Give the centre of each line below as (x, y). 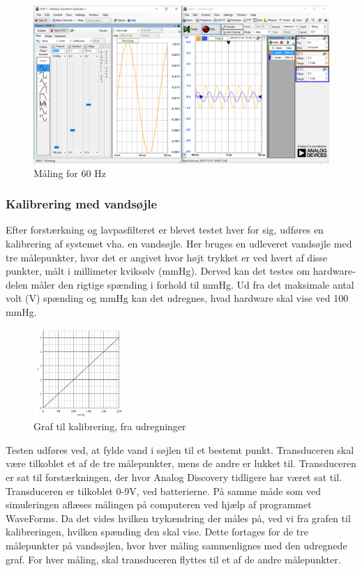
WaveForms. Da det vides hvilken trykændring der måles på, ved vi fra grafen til (178, 518)
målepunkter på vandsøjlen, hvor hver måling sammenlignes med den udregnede (176, 545)
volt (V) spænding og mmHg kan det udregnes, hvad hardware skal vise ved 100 (177, 298)
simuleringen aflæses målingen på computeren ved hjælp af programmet (159, 504)
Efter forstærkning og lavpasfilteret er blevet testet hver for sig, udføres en (165, 230)
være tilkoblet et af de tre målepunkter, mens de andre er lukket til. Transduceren (181, 463)
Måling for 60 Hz (70, 173)
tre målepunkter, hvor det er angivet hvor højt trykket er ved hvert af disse (167, 257)
